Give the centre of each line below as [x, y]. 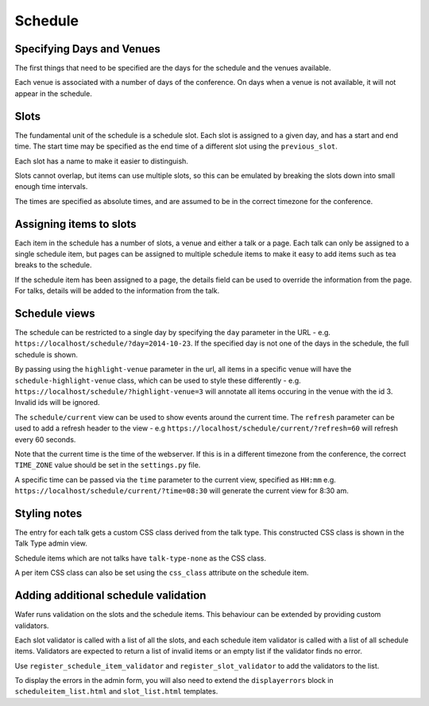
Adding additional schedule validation [110, 596]
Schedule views [55, 313]
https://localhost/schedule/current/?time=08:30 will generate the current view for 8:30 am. [182, 491]
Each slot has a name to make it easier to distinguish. [101, 161]
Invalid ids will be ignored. [57, 403]
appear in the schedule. [54, 93]
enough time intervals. [51, 187]
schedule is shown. [46, 354]
